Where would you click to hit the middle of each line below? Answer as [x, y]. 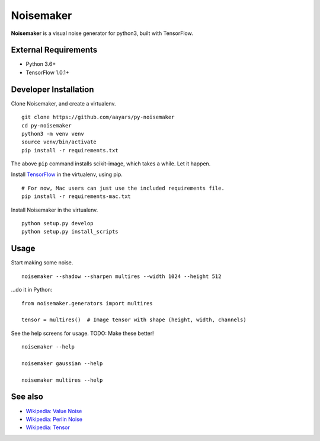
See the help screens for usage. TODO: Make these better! [82, 333]
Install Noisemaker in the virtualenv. [55, 210]
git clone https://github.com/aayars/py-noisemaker [98, 117]
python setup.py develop [57, 223]
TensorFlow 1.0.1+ [47, 72]
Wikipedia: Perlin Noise [54, 419]
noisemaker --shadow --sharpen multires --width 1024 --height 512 [121, 276]
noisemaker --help [48, 347]
